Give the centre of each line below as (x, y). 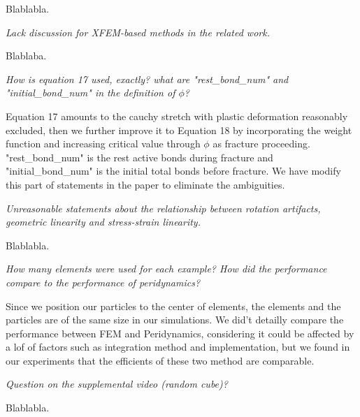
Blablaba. (26, 56)
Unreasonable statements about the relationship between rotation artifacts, (163, 208)
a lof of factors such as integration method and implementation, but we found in (178, 347)
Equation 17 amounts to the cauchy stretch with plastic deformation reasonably (177, 116)
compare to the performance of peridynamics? (103, 282)
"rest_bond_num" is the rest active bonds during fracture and (139, 157)
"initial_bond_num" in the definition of (91, 93)
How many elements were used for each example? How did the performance (166, 269)
